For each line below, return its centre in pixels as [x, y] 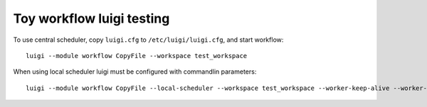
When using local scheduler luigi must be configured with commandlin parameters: [135, 72]
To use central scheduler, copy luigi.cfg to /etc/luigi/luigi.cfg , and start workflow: [148, 40]
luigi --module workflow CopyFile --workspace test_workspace [137, 56]
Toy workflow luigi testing [91, 18]
